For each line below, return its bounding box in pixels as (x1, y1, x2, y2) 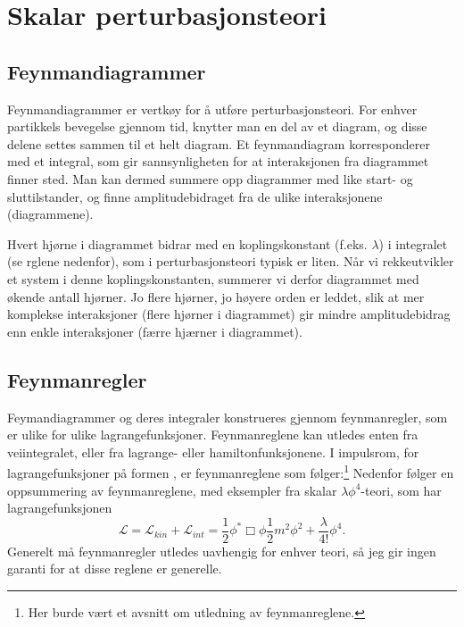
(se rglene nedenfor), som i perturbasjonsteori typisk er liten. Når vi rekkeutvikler (7, 252, 454, 271)
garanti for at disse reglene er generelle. (7, 559, 222, 578)
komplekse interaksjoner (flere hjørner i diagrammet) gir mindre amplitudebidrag (7, 305, 451, 323)
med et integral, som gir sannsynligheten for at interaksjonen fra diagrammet (7, 152, 429, 171)
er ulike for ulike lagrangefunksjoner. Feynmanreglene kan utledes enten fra (7, 425, 418, 444)
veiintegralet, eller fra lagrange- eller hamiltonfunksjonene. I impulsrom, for (7, 442, 419, 461)
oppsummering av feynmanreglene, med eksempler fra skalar (7, 481, 337, 499)
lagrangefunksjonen (7, 498, 112, 517)
